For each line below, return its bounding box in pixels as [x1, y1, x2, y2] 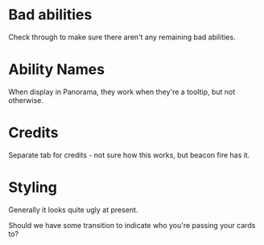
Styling [8, 178, 58, 196]
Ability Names [8, 60, 105, 79]
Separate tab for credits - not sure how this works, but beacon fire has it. [8, 150, 250, 160]
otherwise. [8, 95, 44, 105]
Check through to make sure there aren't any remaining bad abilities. [8, 32, 236, 42]
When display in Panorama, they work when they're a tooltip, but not [8, 87, 236, 96]
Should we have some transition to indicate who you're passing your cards [8, 220, 256, 230]
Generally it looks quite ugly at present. [8, 205, 138, 214]
